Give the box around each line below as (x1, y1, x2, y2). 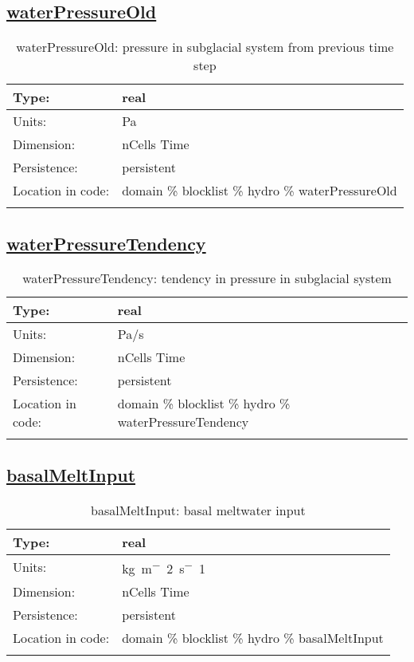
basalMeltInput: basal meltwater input (91, 500, 306, 519)
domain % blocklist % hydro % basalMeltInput (122, 628, 384, 647)
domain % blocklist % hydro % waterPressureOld (122, 181, 397, 200)
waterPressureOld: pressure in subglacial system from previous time (16, 37, 394, 57)
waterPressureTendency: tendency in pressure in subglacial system (22, 269, 392, 288)
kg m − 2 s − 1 (122, 556, 205, 577)
